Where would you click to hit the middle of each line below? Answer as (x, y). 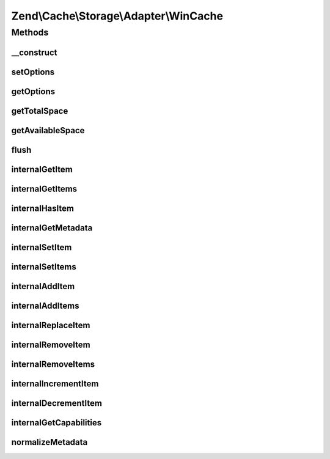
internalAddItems (45, 306)
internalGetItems (44, 189)
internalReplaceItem (51, 325)
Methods (30, 32)
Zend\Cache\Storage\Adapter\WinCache (117, 16)
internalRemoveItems (53, 364)
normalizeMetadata (50, 442)
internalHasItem (43, 208)
